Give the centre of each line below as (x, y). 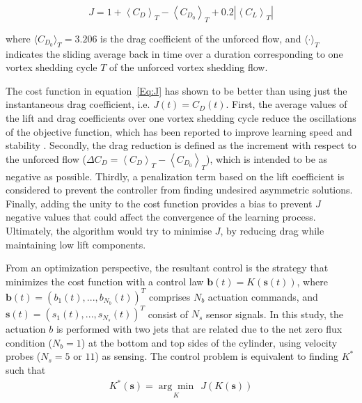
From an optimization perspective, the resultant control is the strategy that (167, 268)
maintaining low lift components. (76, 244)
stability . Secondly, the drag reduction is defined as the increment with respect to (181, 145)
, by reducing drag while (272, 230)
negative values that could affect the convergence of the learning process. (161, 217)
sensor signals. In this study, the (275, 314)
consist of (168, 314)
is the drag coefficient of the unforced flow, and (201, 38)
